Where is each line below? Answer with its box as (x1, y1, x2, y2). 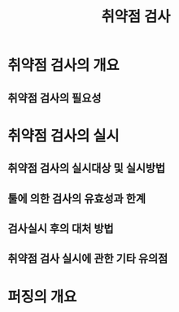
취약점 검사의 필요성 (7, 91, 102, 105)
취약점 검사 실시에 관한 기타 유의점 (7, 252, 168, 266)
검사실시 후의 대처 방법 (7, 221, 115, 236)
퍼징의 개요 (7, 288, 77, 305)
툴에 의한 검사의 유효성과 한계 (7, 192, 146, 206)
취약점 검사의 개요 (7, 56, 120, 75)
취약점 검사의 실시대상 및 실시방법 (7, 162, 166, 175)
